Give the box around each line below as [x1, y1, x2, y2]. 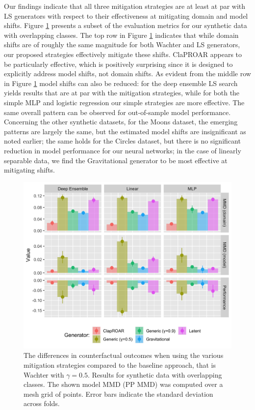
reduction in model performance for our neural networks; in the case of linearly [4, 145, 241, 155]
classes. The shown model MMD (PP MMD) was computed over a [24, 379, 223, 389]
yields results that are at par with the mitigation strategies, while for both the [4, 88, 240, 98]
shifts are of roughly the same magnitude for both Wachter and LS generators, [4, 39, 240, 50]
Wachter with [24, 369, 64, 380]
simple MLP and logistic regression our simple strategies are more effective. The [4, 97, 245, 107]
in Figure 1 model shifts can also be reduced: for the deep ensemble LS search [4, 78, 238, 88]
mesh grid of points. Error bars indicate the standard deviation [24, 388, 213, 399]
